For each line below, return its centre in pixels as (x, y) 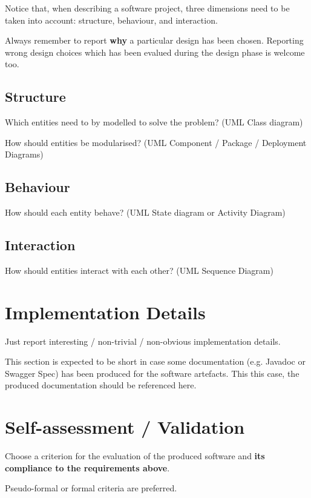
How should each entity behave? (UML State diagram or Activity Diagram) (145, 212)
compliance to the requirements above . (87, 467)
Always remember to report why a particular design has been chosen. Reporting (154, 40)
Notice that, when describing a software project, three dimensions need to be (147, 8)
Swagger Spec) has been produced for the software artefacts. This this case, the (152, 373)
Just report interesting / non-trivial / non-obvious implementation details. (143, 341)
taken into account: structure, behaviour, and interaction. (111, 20)
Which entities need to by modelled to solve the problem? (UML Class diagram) (154, 122)
